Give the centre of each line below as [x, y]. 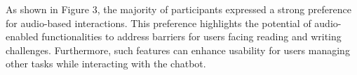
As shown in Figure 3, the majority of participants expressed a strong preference [178, 9]
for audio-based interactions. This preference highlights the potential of [159, 23]
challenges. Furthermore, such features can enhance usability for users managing [178, 50]
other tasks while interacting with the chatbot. [106, 64]
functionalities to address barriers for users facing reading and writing [191, 36]
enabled [22, 36]
